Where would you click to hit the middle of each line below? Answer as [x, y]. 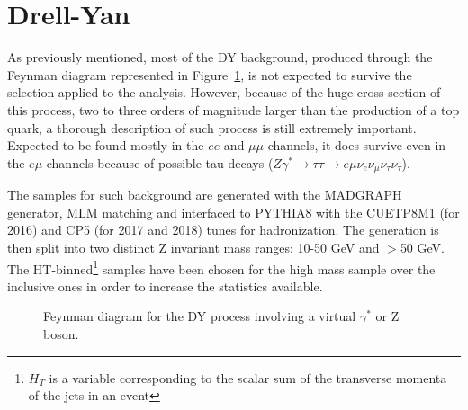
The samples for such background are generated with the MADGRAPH [205, 195]
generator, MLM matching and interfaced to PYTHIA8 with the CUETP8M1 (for [234, 212]
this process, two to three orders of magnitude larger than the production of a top [234, 109]
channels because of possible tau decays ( [160, 162]
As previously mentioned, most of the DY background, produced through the [220, 57]
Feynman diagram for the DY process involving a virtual [200, 316]
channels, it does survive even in [357, 145]
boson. [61, 333]
